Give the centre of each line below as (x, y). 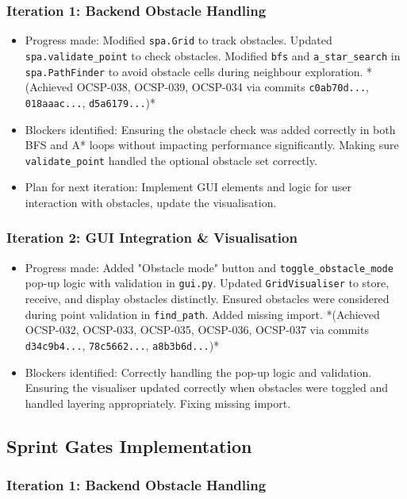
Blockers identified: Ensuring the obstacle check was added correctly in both (210, 129)
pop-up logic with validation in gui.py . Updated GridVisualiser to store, (207, 283)
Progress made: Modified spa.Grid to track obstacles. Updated (179, 40)
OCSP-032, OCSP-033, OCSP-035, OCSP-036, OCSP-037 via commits (197, 330)
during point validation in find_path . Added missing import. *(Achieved (202, 314)
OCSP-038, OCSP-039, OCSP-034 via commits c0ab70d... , (223, 87)
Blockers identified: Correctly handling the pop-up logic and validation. (198, 372)
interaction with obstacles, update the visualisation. (151, 202)
